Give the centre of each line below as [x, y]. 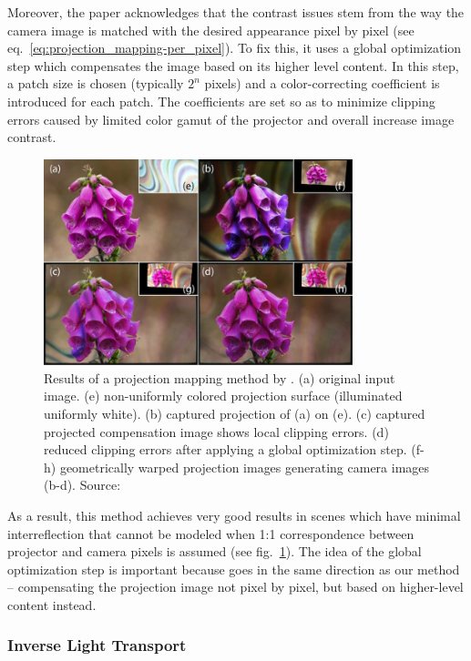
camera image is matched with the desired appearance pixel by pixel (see [211, 30]
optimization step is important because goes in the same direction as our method [234, 569]
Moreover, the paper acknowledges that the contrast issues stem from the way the [236, 12]
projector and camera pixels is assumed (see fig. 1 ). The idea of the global [215, 551]
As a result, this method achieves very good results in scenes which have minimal [234, 515]
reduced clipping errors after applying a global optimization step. [225, 449]
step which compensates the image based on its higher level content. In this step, [233, 65]
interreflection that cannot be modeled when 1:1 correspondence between [211, 533]
